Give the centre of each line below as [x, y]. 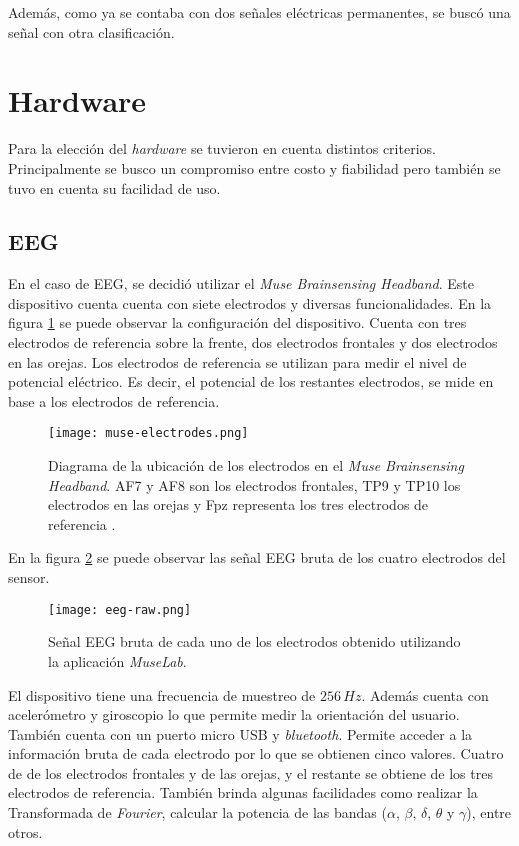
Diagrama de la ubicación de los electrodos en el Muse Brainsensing [256, 465]
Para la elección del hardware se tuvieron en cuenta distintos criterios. [222, 148]
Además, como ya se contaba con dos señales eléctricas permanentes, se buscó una [259, 12]
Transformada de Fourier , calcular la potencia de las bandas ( [197, 812]
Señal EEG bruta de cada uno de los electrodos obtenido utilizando [254, 641]
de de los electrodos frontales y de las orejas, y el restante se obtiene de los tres [250, 772]
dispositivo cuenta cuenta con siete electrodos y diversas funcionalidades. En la [250, 302]
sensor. [29, 577]
